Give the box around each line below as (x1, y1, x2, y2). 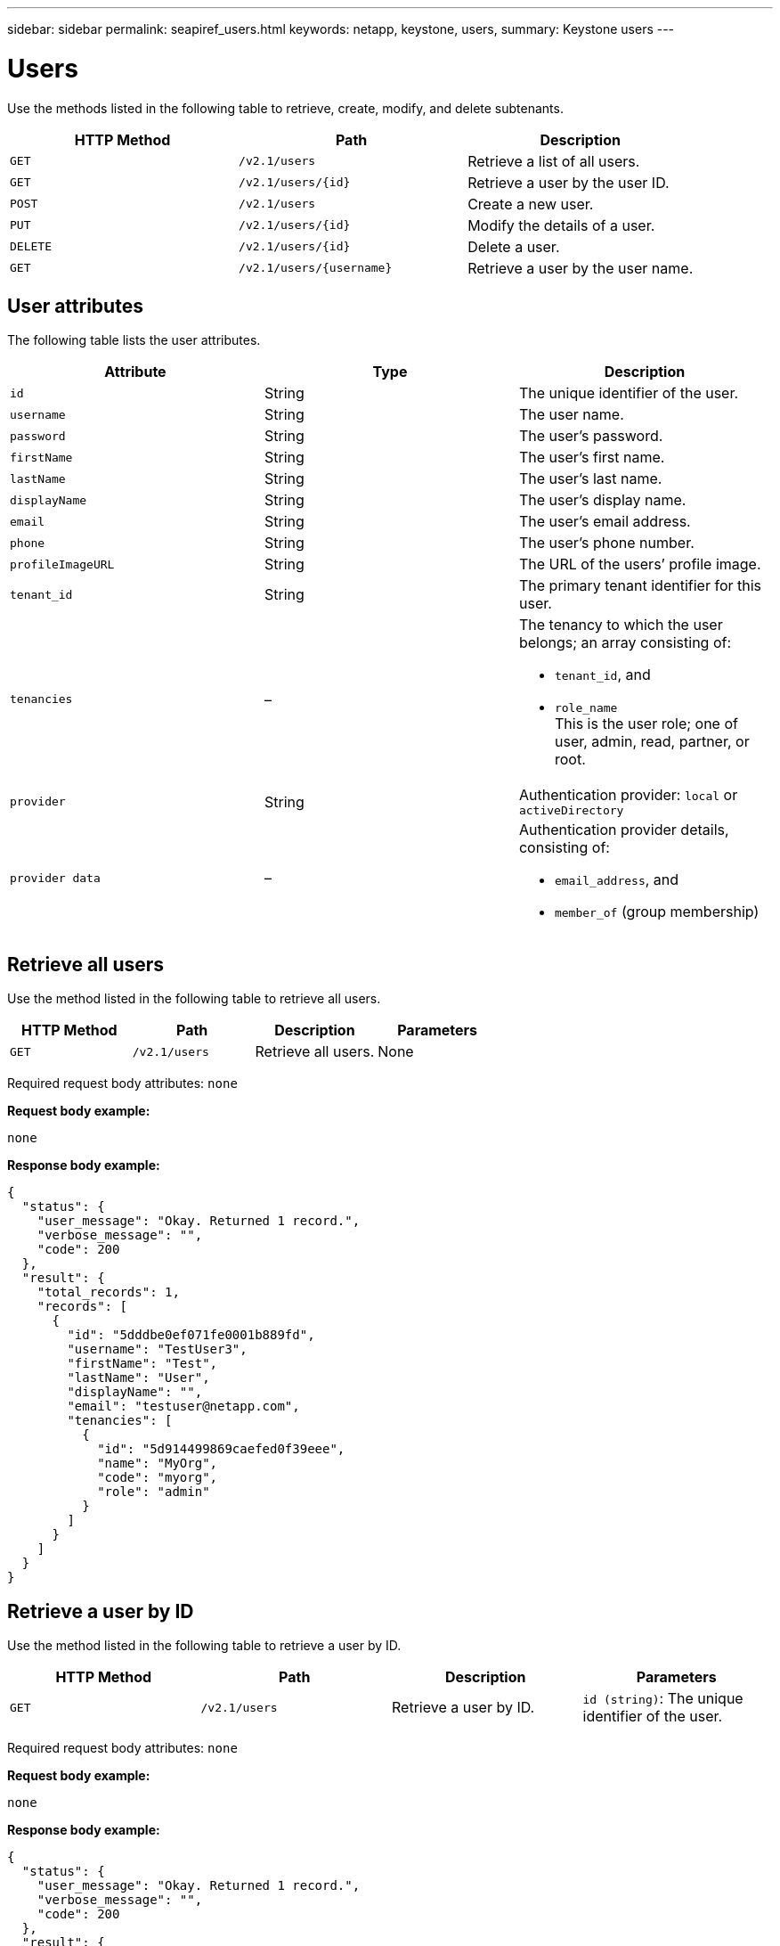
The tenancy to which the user (518, 616, 723, 634)
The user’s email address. (518, 512, 691, 531)
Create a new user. (467, 194, 594, 213)
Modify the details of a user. (467, 216, 655, 234)
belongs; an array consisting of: (518, 634, 732, 652)
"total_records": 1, (37, 1285, 180, 1300)
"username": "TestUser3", (67, 1342, 248, 1357)
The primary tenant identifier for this (518, 576, 762, 595)
